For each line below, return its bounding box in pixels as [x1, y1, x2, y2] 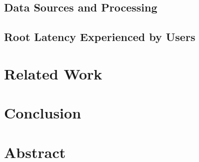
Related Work [4, 63, 102, 83]
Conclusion [4, 102, 81, 123]
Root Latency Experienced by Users [4, 29, 195, 44]
